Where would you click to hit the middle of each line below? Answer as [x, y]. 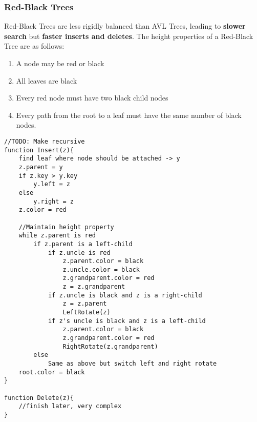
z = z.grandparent [94, 287]
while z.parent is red [57, 236]
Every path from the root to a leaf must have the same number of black [129, 115]
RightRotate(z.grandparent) [110, 346]
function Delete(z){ [39, 398]
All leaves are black [47, 80]
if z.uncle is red [79, 253]
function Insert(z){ [39, 150]
